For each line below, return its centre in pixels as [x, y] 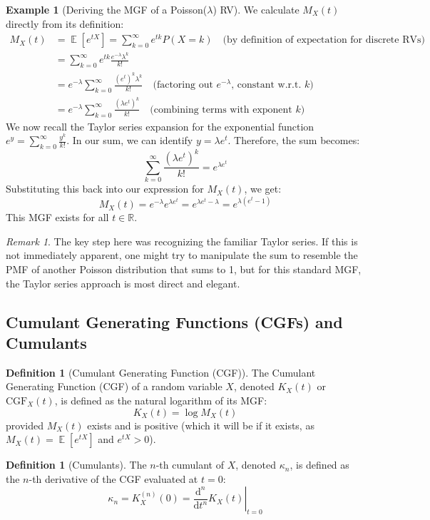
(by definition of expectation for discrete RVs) [324, 40]
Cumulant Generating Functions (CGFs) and [174, 321]
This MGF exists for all [57, 217]
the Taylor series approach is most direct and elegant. [123, 283]
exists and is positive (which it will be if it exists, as [201, 425]
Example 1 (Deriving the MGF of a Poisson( [107, 9]
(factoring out [183, 85]
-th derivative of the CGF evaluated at [113, 478]
